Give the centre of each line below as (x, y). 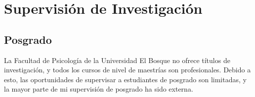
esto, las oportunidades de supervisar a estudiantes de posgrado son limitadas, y (125, 79)
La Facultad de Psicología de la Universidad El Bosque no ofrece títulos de (117, 60)
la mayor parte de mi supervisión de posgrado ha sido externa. (99, 89)
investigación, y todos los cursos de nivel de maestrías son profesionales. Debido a (127, 70)
